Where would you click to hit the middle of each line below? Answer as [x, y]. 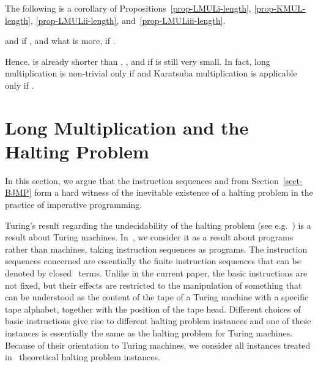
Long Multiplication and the [127, 127]
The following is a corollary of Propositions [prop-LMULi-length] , [128, 8]
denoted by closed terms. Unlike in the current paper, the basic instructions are [156, 273]
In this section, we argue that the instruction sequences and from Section [142, 180]
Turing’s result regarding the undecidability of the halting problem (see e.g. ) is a [158, 225]
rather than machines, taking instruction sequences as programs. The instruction [156, 249]
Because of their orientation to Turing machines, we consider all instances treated [158, 345]
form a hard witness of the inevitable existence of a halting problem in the [174, 192]
